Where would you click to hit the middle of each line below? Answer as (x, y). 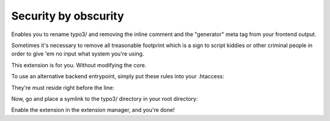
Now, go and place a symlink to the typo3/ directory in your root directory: (105, 98)
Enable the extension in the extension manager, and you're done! (93, 110)
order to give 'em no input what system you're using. (78, 54)
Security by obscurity (68, 16)
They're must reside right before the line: (63, 87)
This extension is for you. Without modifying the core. (79, 65)
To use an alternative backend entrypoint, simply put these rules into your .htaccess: (118, 76)
